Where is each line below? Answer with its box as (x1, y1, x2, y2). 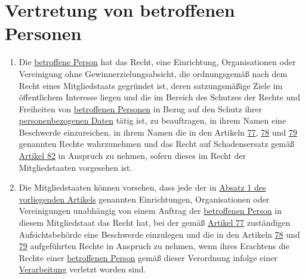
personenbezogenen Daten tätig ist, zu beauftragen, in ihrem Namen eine (19, 114, 286, 127)
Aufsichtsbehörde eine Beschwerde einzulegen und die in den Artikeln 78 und (19, 228, 300, 240)
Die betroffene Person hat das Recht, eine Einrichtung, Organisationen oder (19, 56, 296, 68)
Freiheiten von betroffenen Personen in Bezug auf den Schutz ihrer (19, 102, 263, 115)
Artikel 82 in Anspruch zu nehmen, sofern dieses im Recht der (19, 149, 246, 162)
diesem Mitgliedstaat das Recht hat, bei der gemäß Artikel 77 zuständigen (19, 216, 291, 229)
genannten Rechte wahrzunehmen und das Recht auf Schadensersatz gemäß (19, 137, 294, 150)
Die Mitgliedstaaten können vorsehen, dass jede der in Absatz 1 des (19, 181, 266, 194)
